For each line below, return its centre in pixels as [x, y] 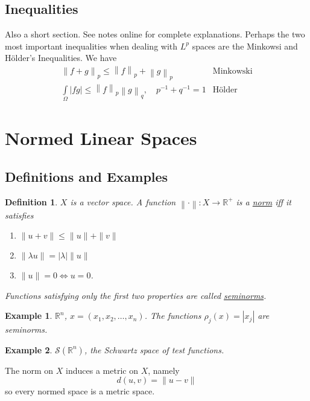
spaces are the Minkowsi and [245, 46]
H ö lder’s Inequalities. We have [61, 58]
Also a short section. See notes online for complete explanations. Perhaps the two [155, 34]
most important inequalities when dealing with [91, 46]
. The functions [173, 316]
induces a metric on [102, 370]
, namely [164, 370]
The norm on [29, 370]
